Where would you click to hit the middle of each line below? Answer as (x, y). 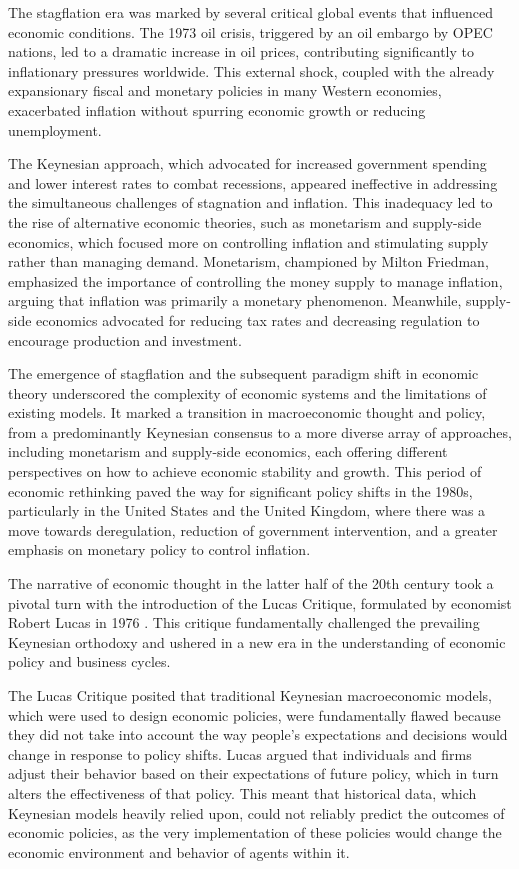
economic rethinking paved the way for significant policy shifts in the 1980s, (240, 490)
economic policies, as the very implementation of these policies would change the (255, 832)
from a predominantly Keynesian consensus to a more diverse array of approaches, (260, 431)
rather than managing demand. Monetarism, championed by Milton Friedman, (248, 261)
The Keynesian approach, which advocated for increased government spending (247, 163)
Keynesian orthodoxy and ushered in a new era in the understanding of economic (257, 641)
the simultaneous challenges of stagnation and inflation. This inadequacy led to (250, 202)
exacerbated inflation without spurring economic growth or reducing (217, 109)
